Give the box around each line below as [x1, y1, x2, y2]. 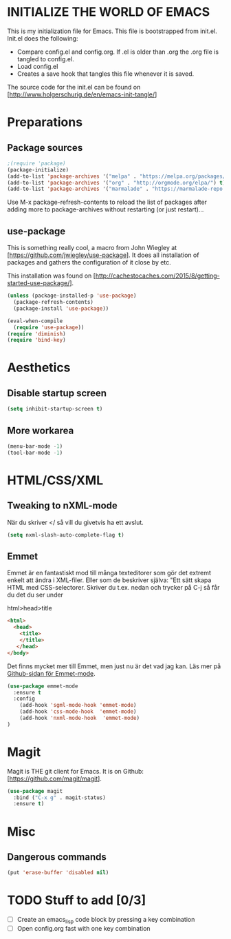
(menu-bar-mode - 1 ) [7, 442, 63, 450]
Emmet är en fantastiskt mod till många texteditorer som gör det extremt [7, 569, 212, 577]
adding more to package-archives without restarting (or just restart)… [7, 205, 204, 214]
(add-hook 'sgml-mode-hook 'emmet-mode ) [19, 702, 137, 709]
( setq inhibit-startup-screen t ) [7, 406, 103, 413]
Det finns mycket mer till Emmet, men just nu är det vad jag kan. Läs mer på [7, 662, 221, 670]
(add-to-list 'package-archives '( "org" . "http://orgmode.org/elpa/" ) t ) [7, 179, 226, 186]
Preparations [7, 114, 83, 130]
